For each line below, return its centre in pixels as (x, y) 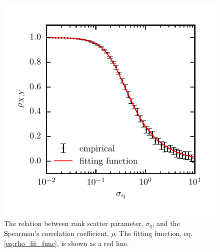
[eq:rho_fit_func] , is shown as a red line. (66, 243)
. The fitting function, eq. (154, 233)
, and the (166, 223)
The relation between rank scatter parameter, (74, 223)
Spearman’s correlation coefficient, (56, 233)
